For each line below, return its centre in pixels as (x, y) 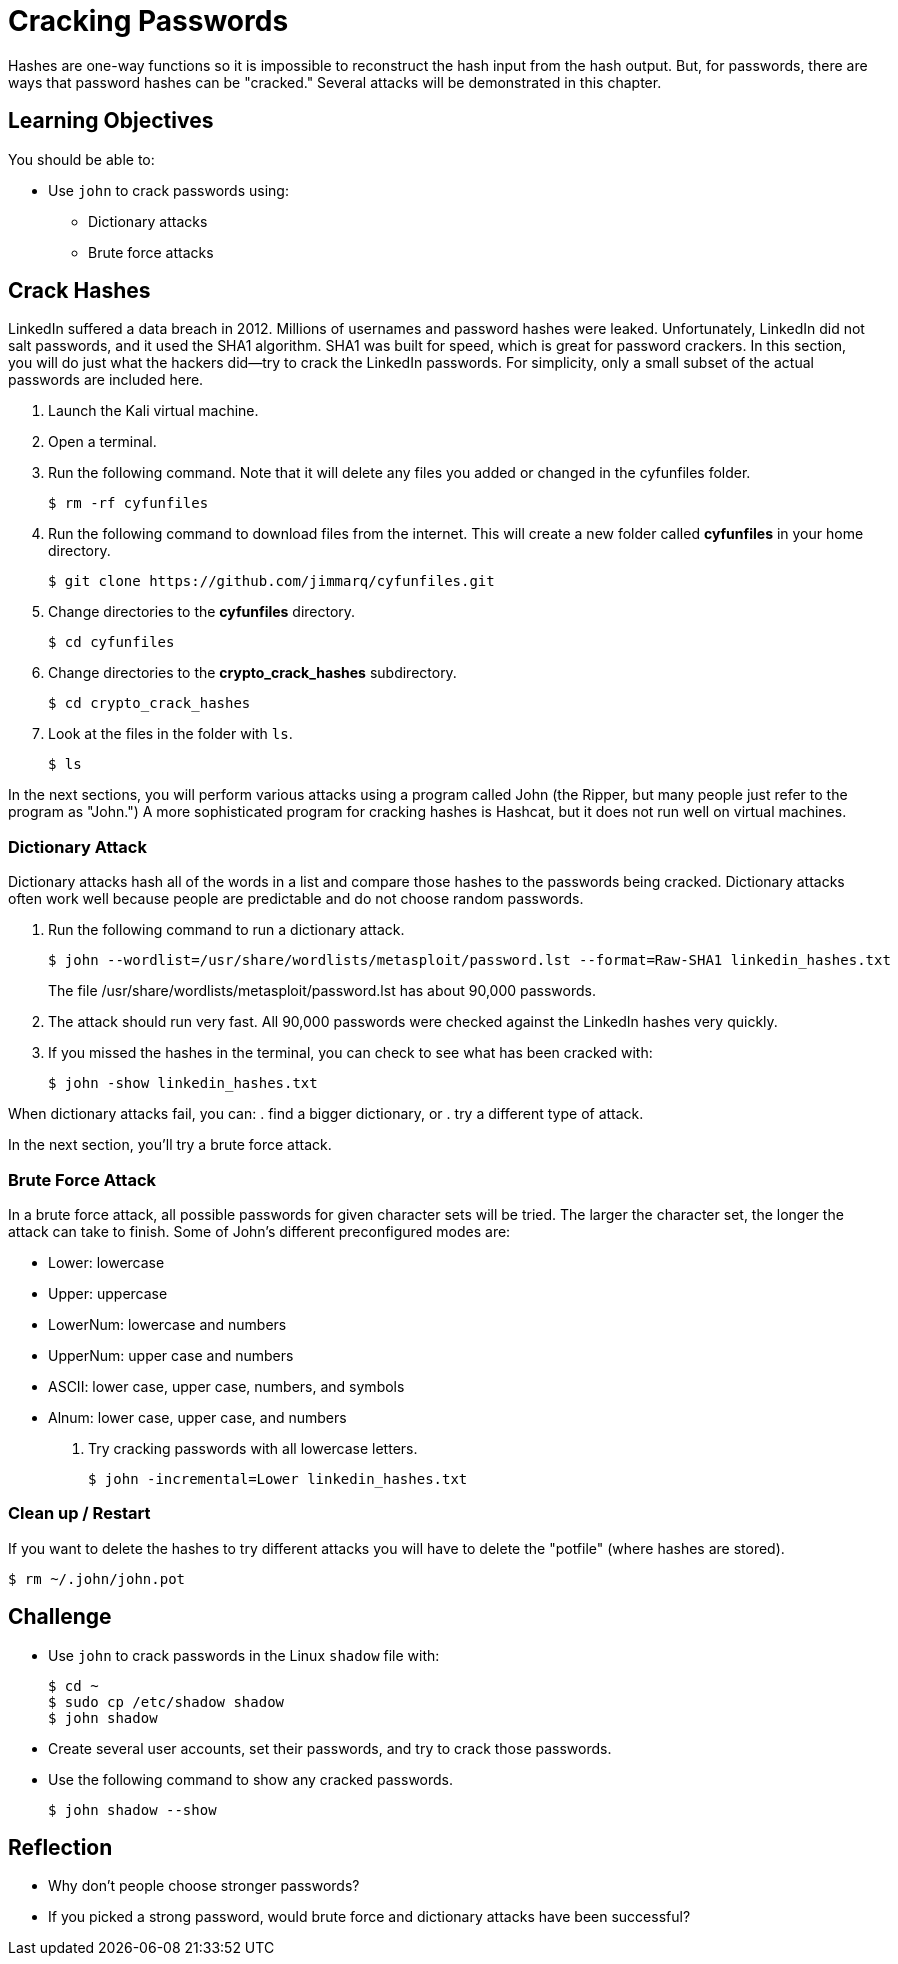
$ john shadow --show (132, 1809)
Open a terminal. (102, 442)
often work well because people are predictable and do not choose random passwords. (296, 899)
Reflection (60, 1847)
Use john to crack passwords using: (168, 190)
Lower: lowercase (106, 1262)
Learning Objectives (111, 121)
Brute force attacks (151, 252)
